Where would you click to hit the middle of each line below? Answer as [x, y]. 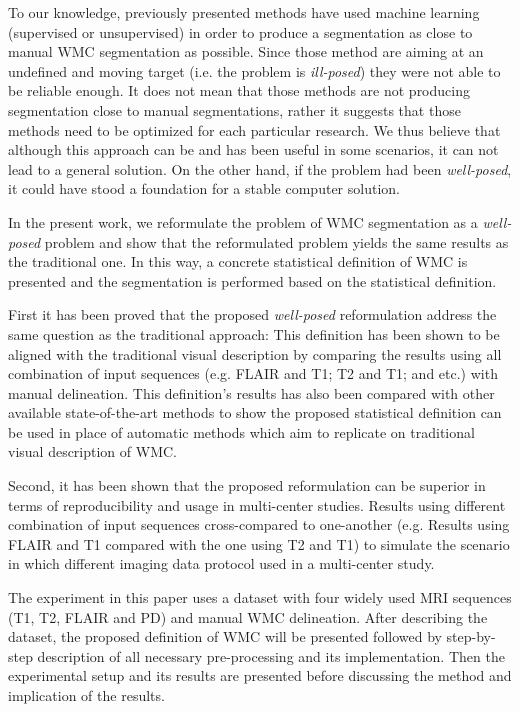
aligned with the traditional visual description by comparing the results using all [255, 353]
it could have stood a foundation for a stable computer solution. [204, 188]
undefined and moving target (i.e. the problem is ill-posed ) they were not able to [254, 70]
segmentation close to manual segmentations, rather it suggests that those [234, 109]
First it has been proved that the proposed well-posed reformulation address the [252, 314]
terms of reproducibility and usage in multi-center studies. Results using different [257, 504]
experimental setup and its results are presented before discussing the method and [260, 675]
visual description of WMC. [92, 451]
